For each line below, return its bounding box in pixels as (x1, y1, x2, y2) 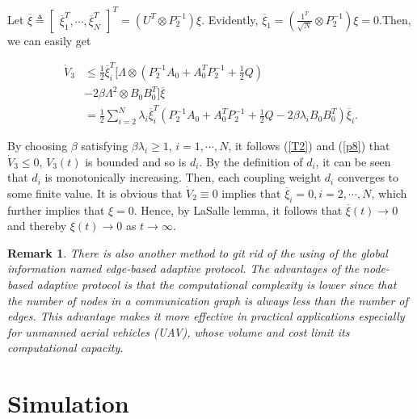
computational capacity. (7, 339, 124, 356)
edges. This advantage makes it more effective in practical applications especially (7, 308, 405, 325)
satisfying (81, 137, 128, 154)
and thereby (7, 217, 67, 234)
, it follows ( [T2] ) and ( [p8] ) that (228, 137, 390, 154)
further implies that (7, 201, 105, 218)
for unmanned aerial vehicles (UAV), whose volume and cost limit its (7, 323, 350, 340)
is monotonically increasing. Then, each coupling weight (44, 169, 322, 186)
